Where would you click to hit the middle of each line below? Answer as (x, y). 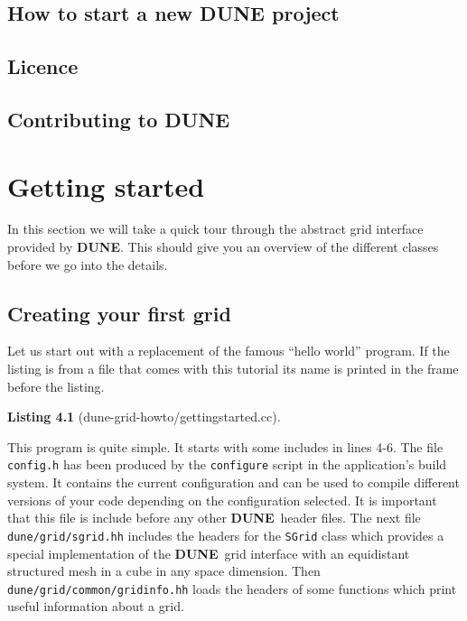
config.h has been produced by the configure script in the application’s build (227, 464)
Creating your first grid (119, 313)
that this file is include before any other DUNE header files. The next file (214, 518)
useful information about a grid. (96, 606)
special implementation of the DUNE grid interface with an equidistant (209, 553)
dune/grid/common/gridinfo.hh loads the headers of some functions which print (232, 588)
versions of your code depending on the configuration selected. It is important (222, 500)
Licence (43, 66)
